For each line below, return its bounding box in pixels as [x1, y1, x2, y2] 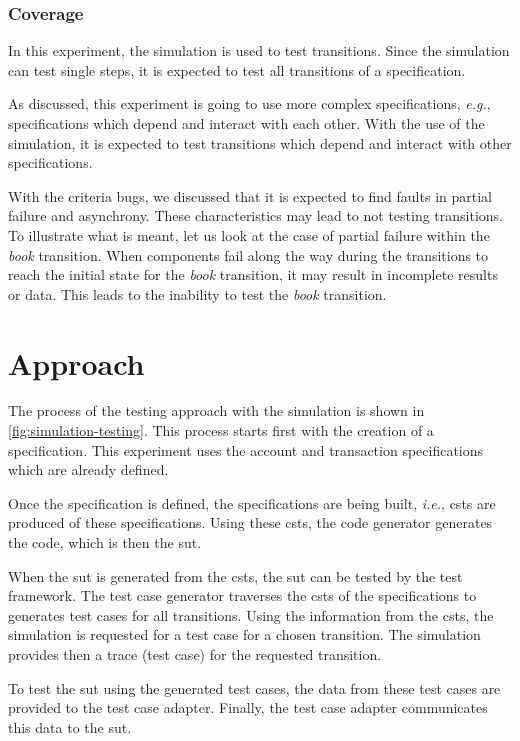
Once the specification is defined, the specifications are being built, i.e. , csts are [8, 492, 496, 513]
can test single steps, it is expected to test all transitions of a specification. [8, 59, 466, 80]
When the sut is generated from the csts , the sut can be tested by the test [8, 565, 463, 586]
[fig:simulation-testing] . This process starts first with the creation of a [8, 420, 434, 441]
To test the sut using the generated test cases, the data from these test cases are [8, 677, 501, 698]
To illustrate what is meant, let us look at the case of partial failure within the [8, 224, 490, 245]
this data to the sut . [8, 716, 132, 737]
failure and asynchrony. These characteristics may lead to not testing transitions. [8, 205, 504, 226]
